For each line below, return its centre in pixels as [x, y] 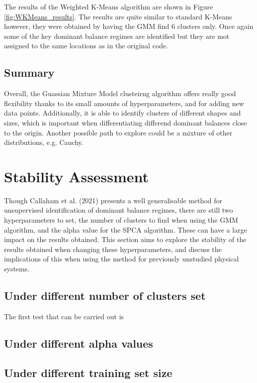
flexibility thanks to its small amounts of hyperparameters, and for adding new [124, 103]
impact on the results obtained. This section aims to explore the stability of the [125, 239]
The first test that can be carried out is [64, 316]
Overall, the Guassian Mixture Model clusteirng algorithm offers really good [120, 93]
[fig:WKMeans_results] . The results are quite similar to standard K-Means [118, 16]
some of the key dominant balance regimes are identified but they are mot [117, 36]
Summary [29, 72]
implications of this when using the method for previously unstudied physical [122, 259]
